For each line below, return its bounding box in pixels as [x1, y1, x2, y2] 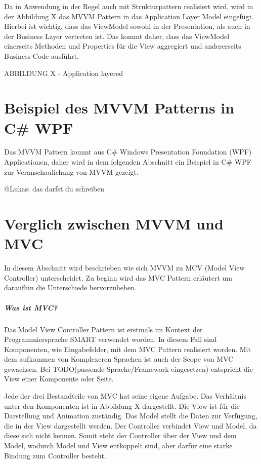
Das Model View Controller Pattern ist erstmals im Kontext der [4, 324, 203, 334]
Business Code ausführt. [4, 50, 79, 61]
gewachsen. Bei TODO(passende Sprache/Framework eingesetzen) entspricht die [4, 363, 253, 374]
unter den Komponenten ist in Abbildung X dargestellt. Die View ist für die [4, 400, 240, 411]
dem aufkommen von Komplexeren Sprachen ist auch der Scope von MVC [4, 354, 234, 364]
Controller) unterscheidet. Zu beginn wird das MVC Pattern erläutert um [4, 272, 232, 283]
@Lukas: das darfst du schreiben [4, 183, 105, 194]
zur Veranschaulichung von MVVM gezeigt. [4, 166, 139, 177]
